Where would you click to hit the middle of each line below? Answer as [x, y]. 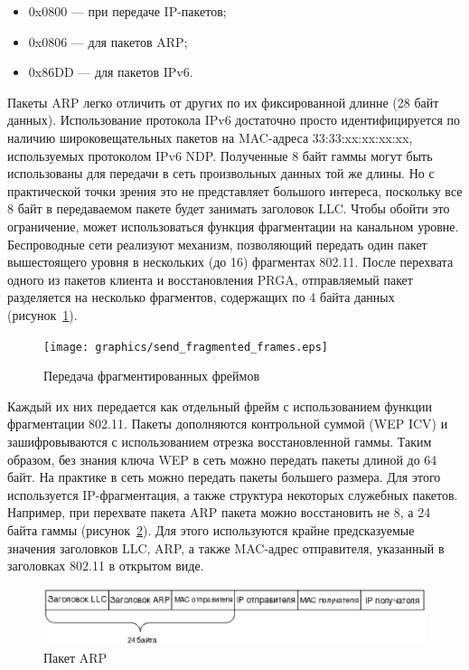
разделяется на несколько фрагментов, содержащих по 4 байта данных [201, 297]
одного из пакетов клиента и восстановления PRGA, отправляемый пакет [210, 279]
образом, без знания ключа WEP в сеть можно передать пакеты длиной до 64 [222, 459]
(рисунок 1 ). [42, 314]
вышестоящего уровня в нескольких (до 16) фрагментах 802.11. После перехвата [230, 262]
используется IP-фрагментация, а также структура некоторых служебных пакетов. [233, 494]
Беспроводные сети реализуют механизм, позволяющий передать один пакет [217, 244]
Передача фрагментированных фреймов [152, 376]
